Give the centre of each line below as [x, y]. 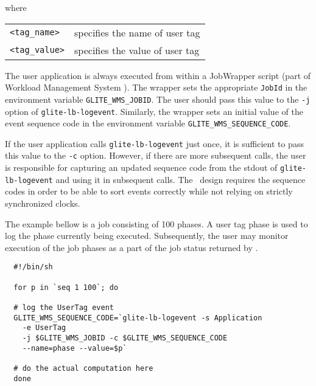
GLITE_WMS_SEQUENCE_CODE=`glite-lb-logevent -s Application [138, 318]
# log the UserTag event [64, 308]
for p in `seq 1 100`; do [66, 287]
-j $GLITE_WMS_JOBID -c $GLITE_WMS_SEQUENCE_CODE [125, 338]
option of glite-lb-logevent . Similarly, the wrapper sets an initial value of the [154, 111]
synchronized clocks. [43, 203]
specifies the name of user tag [137, 32]
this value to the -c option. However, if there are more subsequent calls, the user [156, 155]
